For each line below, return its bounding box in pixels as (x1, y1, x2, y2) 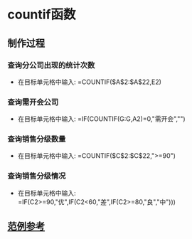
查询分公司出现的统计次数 (7, 60, 95, 70)
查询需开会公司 (7, 97, 59, 107)
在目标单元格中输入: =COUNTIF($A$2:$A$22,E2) (17, 78, 162, 86)
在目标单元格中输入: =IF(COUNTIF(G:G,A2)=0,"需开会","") (17, 115, 186, 123)
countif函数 (7, 6, 76, 23)
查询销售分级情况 (7, 171, 66, 181)
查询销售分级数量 (7, 134, 66, 144)
